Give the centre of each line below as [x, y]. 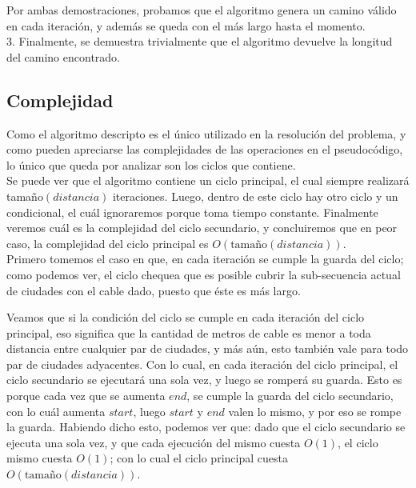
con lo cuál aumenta [56, 411]
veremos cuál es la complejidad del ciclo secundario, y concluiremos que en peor [202, 228]
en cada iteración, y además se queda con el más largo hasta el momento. [186, 25]
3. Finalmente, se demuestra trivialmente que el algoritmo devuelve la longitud [200, 41]
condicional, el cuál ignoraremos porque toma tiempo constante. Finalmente [192, 212]
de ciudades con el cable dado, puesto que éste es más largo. [154, 290]
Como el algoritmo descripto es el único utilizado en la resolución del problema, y [206, 133]
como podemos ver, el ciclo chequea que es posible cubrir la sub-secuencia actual [204, 274]
